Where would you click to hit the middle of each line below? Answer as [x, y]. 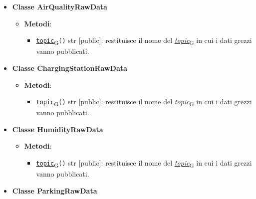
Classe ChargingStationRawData [70, 68]
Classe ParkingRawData [55, 190]
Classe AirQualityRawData [60, 6]
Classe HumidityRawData [58, 129]
